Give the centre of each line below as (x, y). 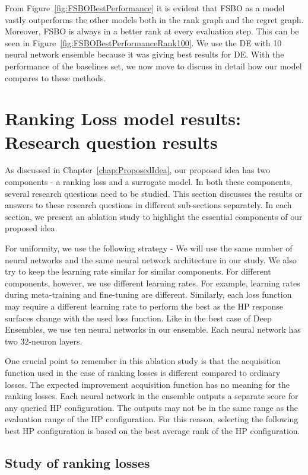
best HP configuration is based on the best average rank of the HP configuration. (153, 430)
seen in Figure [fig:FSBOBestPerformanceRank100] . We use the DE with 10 (143, 42)
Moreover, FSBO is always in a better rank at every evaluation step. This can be (152, 31)
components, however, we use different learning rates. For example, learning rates (153, 283)
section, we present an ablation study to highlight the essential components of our (154, 216)
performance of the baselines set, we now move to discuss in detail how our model (153, 66)
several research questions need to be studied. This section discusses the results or (154, 193)
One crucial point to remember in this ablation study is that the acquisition (143, 361)
